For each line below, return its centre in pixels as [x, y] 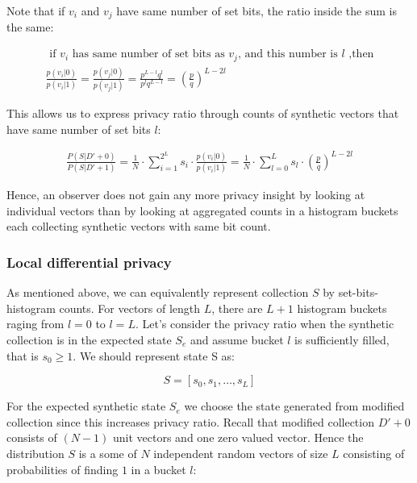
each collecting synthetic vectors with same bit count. [139, 226]
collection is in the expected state [89, 339]
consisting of [374, 453]
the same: [30, 27]
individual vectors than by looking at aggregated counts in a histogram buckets [202, 210]
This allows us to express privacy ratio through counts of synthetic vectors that [203, 113]
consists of [32, 437]
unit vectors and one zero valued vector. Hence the [238, 437]
